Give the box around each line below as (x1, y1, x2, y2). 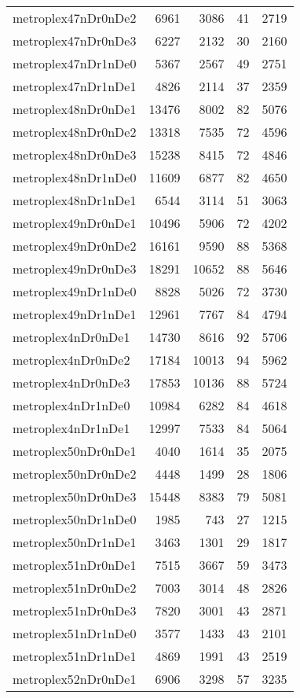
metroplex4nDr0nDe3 (13, 373, 130, 391)
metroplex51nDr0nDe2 (13, 579, 137, 597)
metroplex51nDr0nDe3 (13, 601, 137, 619)
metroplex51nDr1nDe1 (13, 647, 137, 665)
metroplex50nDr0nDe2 (13, 465, 137, 483)
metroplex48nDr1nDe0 (13, 168, 137, 186)
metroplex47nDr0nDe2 (13, 9, 137, 27)
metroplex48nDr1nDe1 (13, 191, 137, 209)
